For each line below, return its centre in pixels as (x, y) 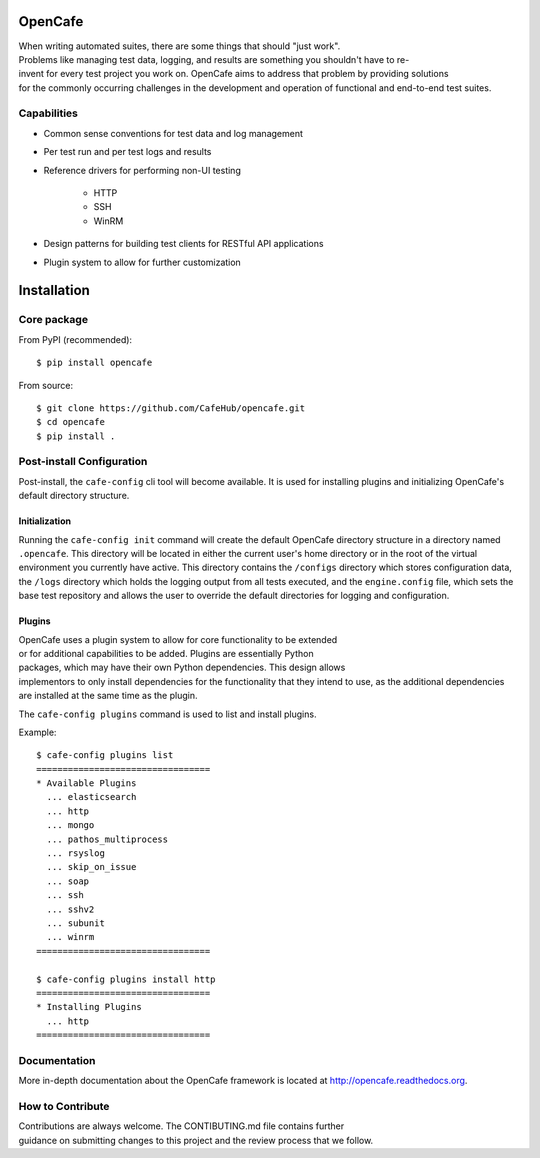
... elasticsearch (91, 797)
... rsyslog (75, 853)
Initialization (45, 521)
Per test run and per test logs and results (127, 152)
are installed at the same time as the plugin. (108, 696)
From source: (46, 385)
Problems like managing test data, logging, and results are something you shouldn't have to (206, 59)
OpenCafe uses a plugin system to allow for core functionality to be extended (178, 639)
